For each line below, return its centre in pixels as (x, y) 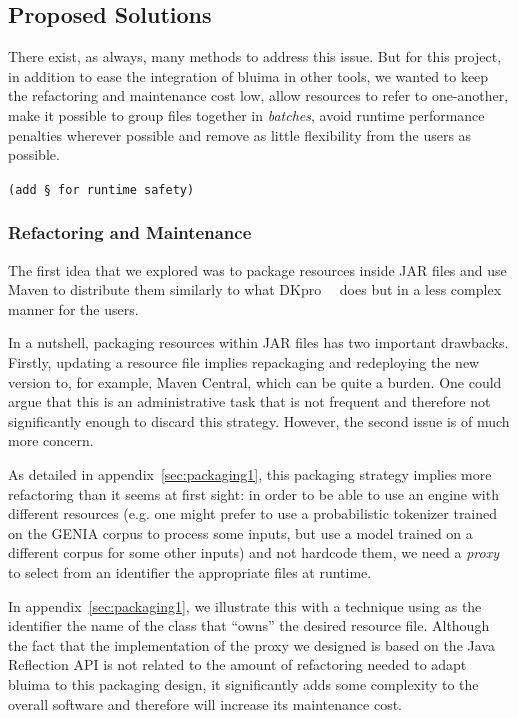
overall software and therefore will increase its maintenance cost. (205, 703)
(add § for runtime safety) (101, 189)
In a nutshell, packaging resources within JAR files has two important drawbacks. (258, 342)
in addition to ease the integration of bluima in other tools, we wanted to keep (248, 75)
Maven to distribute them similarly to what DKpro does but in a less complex (255, 289)
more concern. (51, 440)
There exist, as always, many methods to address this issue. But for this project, (255, 56)
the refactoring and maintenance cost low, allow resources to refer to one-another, (258, 95)
